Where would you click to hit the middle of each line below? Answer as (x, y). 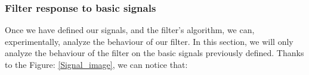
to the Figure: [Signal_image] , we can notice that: (96, 64)
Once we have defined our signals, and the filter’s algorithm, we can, (130, 30)
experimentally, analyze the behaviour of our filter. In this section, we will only (149, 41)
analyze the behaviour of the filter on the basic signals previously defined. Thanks (154, 53)
